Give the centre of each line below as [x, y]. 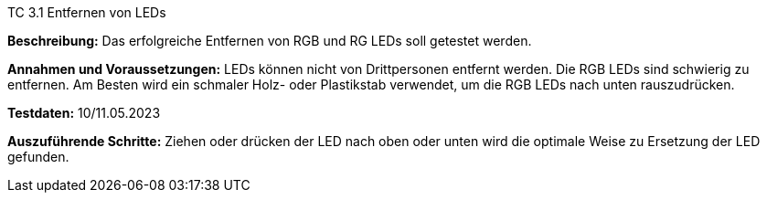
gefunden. [38, 157]
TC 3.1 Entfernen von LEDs [87, 12]
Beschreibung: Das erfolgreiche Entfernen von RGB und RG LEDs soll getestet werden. [270, 41]
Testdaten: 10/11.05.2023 [84, 113]
